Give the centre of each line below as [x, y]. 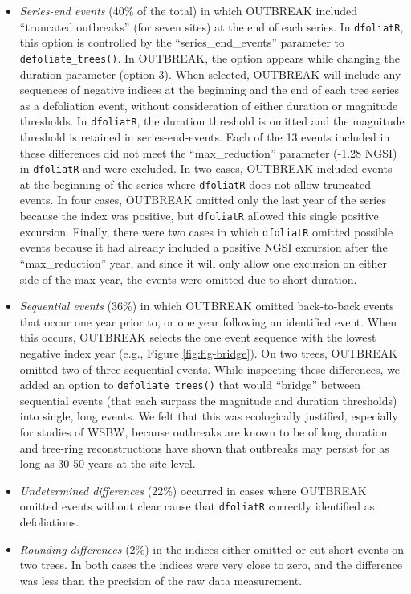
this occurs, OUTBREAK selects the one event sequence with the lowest [198, 337]
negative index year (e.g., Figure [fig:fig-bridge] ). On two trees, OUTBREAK [209, 352]
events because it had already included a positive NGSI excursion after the [203, 247]
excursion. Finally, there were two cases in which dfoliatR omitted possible [206, 231]
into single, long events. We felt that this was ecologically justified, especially [209, 416]
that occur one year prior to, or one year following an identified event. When [208, 321]
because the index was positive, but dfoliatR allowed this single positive [199, 216]
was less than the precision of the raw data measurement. [161, 580]
